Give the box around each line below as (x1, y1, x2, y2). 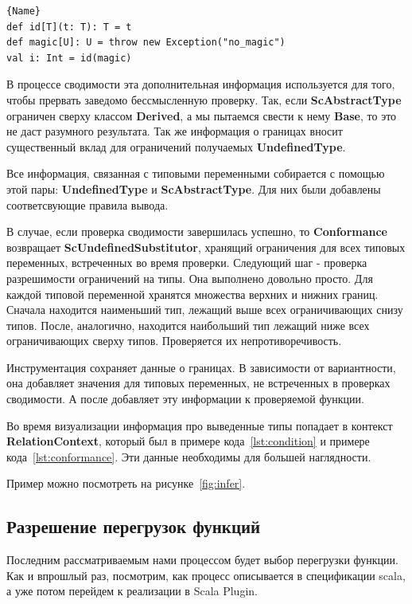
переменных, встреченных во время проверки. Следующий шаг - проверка (6, 254, 367, 271)
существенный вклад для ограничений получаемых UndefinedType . (6, 138, 346, 155)
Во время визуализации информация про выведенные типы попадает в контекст (6, 417, 393, 433)
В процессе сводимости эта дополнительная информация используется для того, (6, 76, 395, 92)
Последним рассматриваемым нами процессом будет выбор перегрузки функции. (6, 551, 398, 568)
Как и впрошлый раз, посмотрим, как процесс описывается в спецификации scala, (6, 567, 406, 583)
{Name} (6, 6, 41, 17)
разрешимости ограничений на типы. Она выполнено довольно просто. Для (6, 269, 373, 286)
